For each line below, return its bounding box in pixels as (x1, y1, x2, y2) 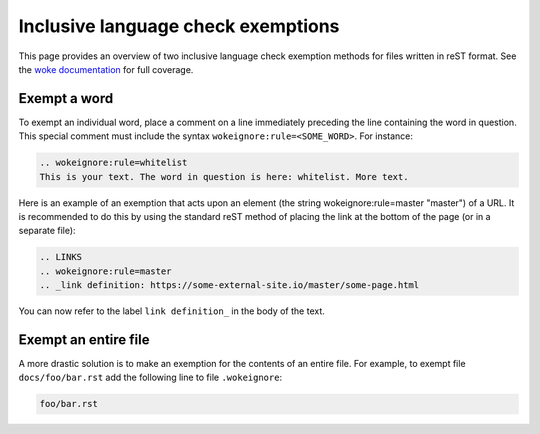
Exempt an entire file (18, 331, 150, 348)
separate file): (18, 225, 76, 237)
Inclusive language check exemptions (18, 15, 340, 37)
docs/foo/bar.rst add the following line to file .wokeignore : (18, 371, 283, 384)
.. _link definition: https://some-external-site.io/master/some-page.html (39, 280, 420, 291)
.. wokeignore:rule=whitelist (39, 157, 188, 169)
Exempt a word (18, 90, 114, 107)
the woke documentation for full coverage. (18, 63, 194, 75)
